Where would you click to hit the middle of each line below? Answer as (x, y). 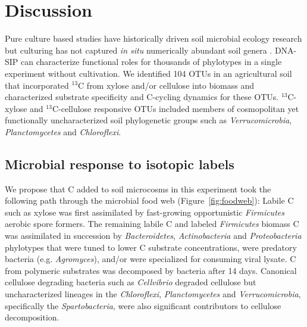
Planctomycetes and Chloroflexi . (63, 131)
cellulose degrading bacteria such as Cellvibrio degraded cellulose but (131, 282)
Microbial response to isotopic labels (120, 163)
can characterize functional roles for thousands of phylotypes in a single (151, 62)
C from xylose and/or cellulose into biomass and (166, 85)
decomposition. (32, 317)
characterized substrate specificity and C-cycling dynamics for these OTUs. (142, 97)
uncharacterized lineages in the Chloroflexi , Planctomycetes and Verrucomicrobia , (153, 294)
